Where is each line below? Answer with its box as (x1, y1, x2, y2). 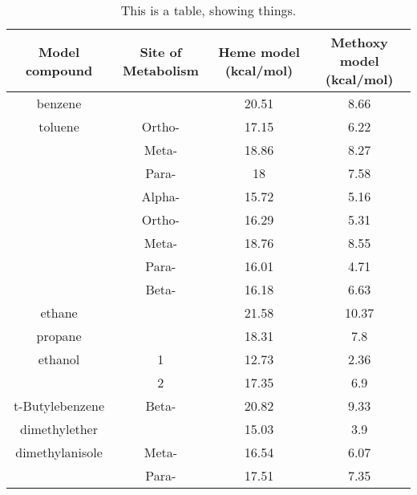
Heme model (218, 42, 300, 61)
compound (25, 60, 93, 79)
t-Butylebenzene (13, 396, 105, 415)
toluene (38, 117, 79, 136)
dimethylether (20, 420, 98, 438)
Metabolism (123, 60, 199, 79)
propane (36, 327, 82, 345)
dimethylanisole (15, 443, 103, 461)
